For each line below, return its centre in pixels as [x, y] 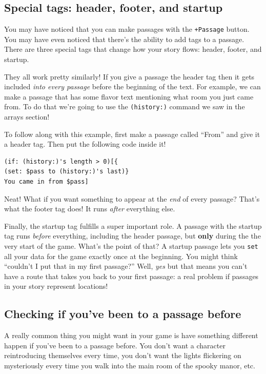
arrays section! [27, 117]
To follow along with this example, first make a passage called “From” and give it [132, 134]
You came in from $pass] [46, 182]
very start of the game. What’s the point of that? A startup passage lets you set [131, 246]
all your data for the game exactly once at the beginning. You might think [121, 256]
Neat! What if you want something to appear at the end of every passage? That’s [132, 198]
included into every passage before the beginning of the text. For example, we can [132, 86]
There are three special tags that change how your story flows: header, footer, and [133, 49]
